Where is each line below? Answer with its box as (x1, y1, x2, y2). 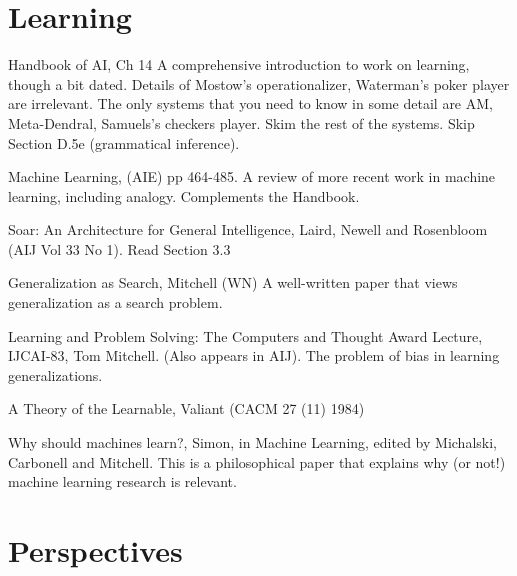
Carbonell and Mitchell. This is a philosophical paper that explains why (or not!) (8, 451, 506, 472)
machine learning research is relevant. (8, 471, 237, 492)
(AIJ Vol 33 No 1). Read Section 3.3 (8, 238, 231, 259)
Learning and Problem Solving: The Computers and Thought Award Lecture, (8, 325, 483, 346)
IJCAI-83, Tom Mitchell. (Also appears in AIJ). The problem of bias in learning (8, 345, 500, 366)
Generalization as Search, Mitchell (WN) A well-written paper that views (8, 272, 458, 293)
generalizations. (8, 364, 103, 385)
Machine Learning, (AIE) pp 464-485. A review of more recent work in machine (8, 166, 496, 187)
